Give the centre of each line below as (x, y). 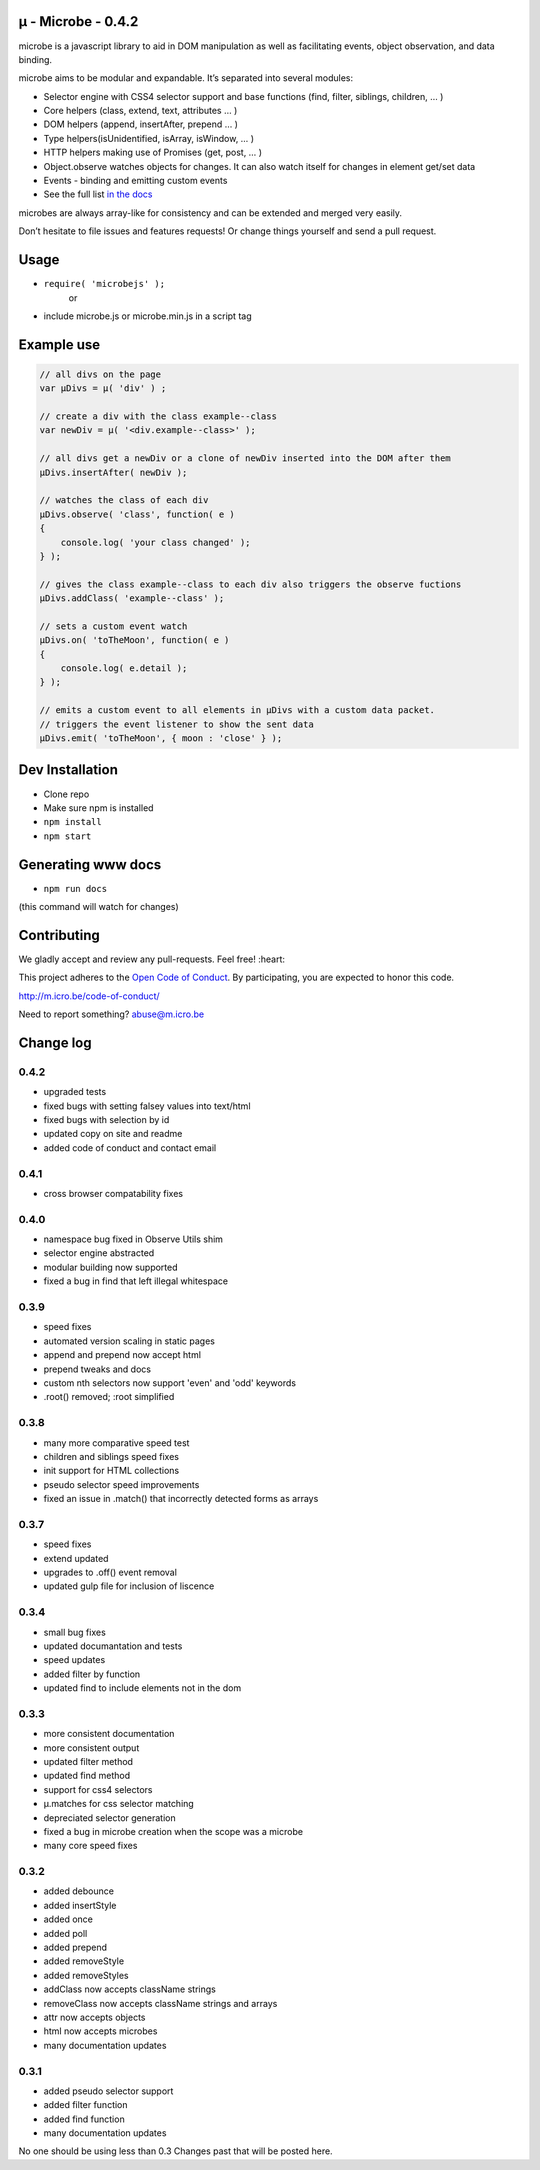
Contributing (59, 935)
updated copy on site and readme (113, 1134)
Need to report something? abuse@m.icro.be (111, 1014)
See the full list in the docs (98, 194)
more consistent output (91, 1747)
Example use (59, 344)
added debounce (79, 1891)
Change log (55, 1042)
